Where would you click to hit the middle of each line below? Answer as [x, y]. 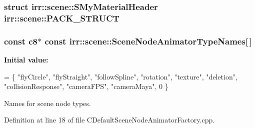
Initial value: [26, 59]
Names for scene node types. [47, 103]
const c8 [21, 41]
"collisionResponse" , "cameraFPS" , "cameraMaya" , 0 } [86, 86]
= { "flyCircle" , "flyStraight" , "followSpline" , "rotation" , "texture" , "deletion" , [121, 76]
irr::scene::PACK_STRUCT [62, 18]
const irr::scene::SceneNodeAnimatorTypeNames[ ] [148, 41]
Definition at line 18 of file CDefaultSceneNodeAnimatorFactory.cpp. [109, 120]
